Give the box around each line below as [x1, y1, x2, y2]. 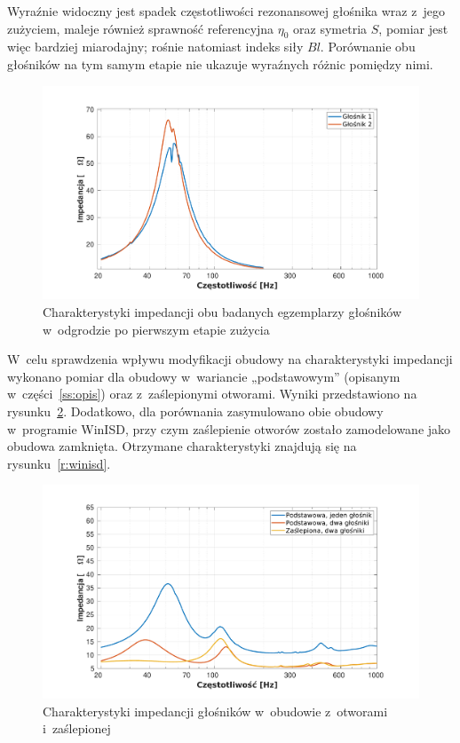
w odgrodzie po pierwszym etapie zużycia [43, 320, 270, 338]
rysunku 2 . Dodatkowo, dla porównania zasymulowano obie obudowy [7, 401, 384, 420]
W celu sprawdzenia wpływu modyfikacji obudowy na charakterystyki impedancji [7, 350, 453, 368]
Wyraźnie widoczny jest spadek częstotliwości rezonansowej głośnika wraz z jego [7, 2, 445, 20]
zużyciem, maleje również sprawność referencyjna [7, 19, 274, 37]
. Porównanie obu [320, 37, 416, 56]
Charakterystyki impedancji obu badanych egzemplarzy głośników [43, 302, 401, 320]
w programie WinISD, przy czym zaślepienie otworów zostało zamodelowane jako [7, 419, 451, 438]
